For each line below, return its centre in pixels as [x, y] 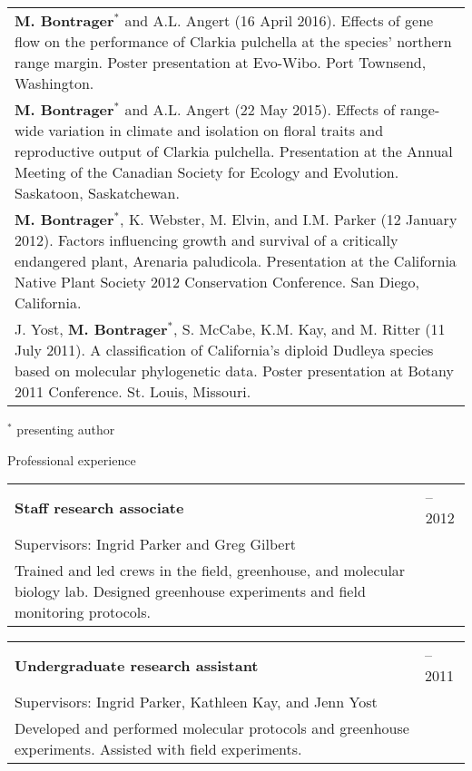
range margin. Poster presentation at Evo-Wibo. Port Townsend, [221, 62]
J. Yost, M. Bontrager [91, 329]
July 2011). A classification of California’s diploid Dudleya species [224, 350]
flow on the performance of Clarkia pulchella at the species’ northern [233, 41]
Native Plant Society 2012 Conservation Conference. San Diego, [217, 282]
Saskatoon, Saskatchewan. [97, 193]
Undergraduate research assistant [137, 665]
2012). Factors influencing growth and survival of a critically [206, 240]
